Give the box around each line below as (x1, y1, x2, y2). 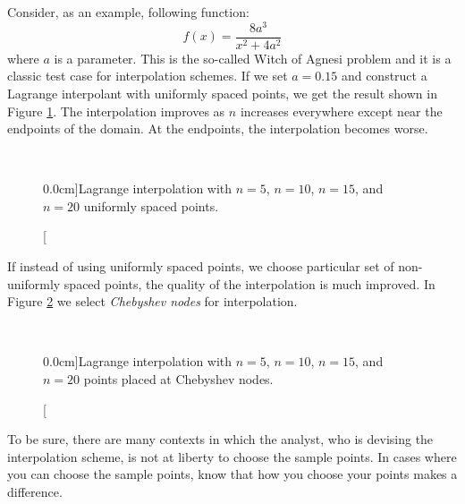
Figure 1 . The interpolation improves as (7, 101, 225, 120)
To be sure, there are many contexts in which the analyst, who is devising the (7, 430, 434, 448)
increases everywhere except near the (240, 101, 443, 120)
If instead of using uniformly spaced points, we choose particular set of (7, 257, 394, 276)
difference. (7, 483, 63, 501)
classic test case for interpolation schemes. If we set (7, 66, 288, 85)
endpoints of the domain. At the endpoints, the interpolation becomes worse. (7, 119, 428, 138)
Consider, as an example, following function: (7, 3, 249, 21)
